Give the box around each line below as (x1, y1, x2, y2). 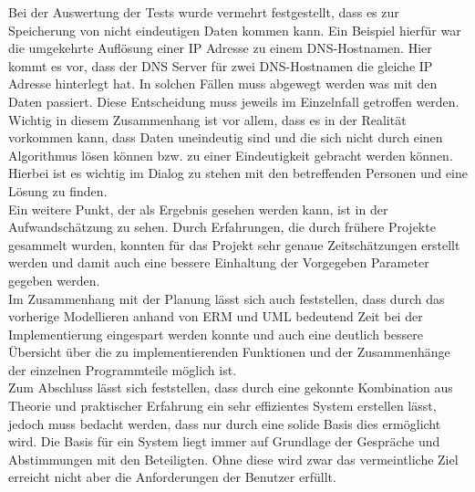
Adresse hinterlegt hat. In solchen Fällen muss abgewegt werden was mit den (8, 74, 438, 93)
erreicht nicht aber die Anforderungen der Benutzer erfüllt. (8, 467, 336, 487)
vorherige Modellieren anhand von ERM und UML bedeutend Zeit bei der (8, 307, 423, 326)
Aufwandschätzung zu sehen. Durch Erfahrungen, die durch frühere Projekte (8, 217, 436, 236)
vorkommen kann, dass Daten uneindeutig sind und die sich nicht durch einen (8, 128, 443, 147)
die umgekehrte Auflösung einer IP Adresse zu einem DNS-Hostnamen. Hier (8, 38, 432, 58)
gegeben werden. (8, 270, 100, 289)
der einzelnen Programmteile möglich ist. (8, 360, 237, 379)
